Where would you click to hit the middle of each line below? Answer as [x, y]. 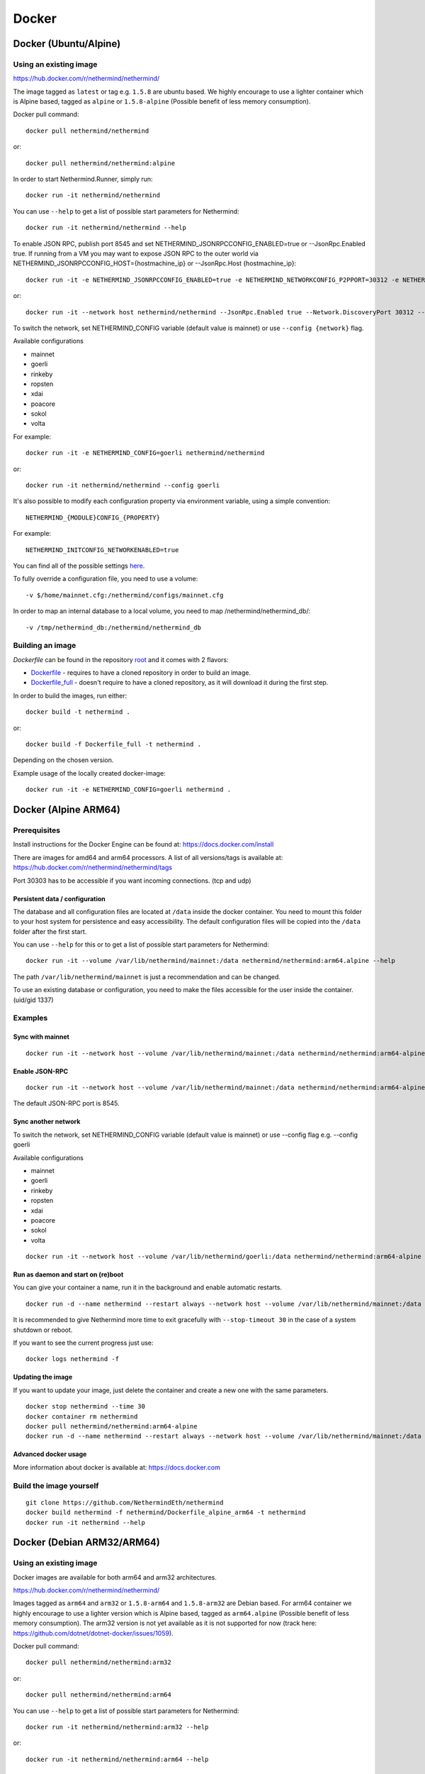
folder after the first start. [50, 931]
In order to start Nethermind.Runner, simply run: [83, 179]
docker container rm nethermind [82, 1416]
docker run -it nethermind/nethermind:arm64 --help [117, 1759]
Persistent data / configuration [59, 898]
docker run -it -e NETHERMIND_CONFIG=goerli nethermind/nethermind [145, 453]
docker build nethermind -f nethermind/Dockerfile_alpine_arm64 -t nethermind [166, 1513]
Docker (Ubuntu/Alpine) [67, 44]
